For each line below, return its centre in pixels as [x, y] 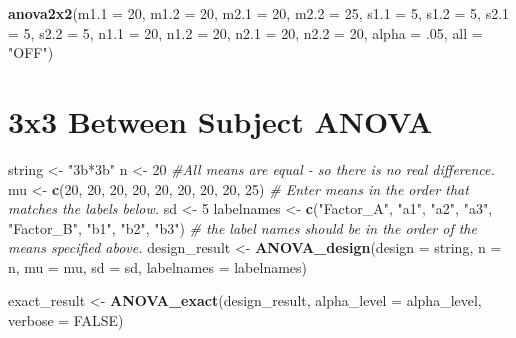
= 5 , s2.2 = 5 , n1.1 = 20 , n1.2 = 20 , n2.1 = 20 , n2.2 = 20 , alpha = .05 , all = [245, 32]
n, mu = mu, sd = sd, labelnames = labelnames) [158, 266]
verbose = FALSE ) [66, 320]
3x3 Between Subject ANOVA [220, 120]
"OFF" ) [31, 52]
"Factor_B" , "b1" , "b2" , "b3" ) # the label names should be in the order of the [242, 227]
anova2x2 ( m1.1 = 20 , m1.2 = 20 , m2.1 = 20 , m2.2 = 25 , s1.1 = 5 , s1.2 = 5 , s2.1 [259, 13]
